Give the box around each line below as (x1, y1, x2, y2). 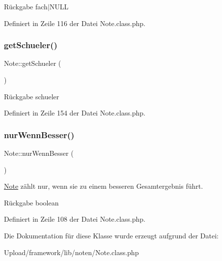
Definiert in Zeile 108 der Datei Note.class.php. (4, 214, 146, 224)
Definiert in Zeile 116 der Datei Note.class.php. (4, 18, 146, 28)
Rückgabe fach (4, 1, 48, 11)
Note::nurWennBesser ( (4, 148, 74, 158)
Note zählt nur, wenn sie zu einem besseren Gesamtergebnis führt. (4, 181, 203, 191)
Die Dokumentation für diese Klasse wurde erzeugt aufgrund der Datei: (4, 230, 219, 240)
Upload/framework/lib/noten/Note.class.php (4, 247, 139, 257)
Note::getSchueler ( (4, 58, 61, 68)
